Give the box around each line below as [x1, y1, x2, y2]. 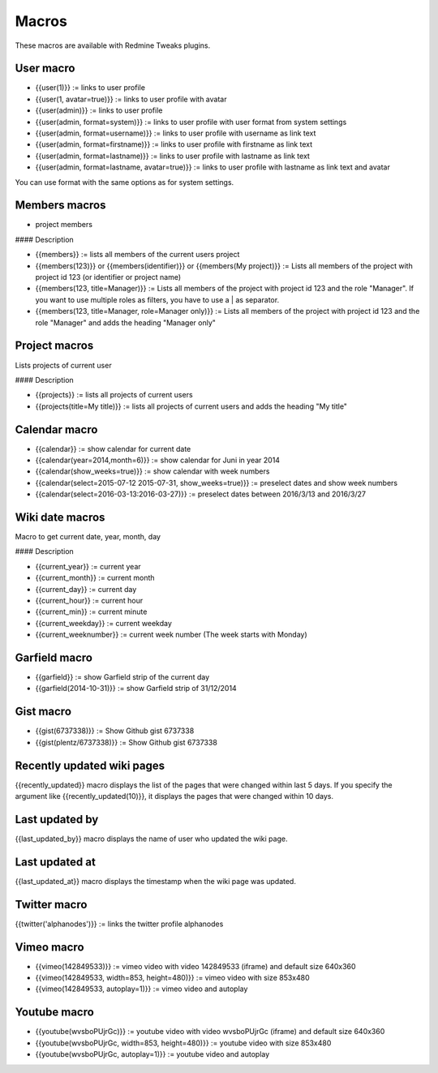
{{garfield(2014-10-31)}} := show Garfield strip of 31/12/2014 [35, 684, 237, 693]
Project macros [15, 339, 94, 353]
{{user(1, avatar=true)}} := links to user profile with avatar [35, 94, 227, 104]
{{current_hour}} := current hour [35, 596, 144, 606]
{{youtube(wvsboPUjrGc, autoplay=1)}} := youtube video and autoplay [35, 1049, 270, 1059]
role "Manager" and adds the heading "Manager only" [35, 317, 217, 328]
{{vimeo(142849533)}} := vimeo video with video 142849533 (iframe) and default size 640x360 [35, 961, 356, 971]
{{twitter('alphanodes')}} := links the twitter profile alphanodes [15, 919, 224, 929]
